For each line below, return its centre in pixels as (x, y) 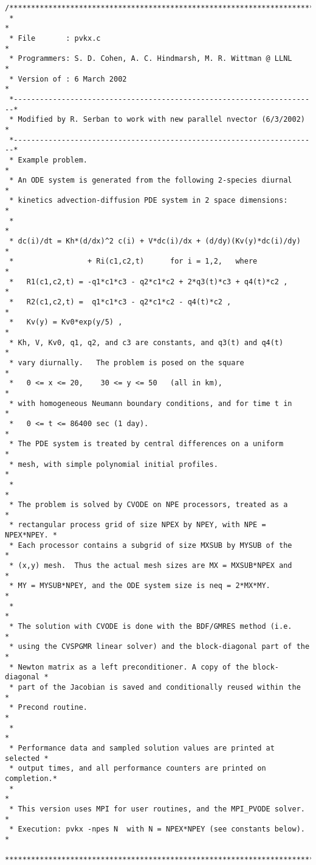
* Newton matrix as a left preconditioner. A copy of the (129, 667)
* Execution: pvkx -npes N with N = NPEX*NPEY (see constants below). (157, 829)
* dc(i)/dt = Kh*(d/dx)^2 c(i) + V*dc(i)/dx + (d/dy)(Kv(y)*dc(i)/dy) (155, 241)
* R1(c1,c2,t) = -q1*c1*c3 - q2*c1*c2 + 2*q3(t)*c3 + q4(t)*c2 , (149, 282)
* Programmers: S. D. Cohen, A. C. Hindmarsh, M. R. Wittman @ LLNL (151, 59)
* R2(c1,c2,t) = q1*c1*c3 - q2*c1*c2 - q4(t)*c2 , (120, 302)
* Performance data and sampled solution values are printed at (142, 748)
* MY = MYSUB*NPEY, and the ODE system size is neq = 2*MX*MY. (140, 586)
